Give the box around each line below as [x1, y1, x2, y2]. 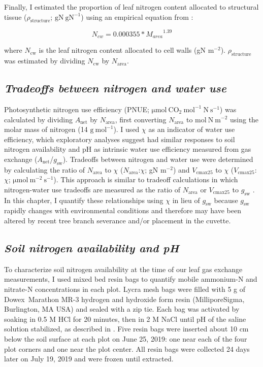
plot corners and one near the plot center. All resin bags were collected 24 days [4, 343, 250, 354]
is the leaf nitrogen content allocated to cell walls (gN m [39, 45, 214, 55]
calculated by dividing [4, 114, 73, 124]
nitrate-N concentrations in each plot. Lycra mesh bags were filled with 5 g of [4, 284, 245, 294]
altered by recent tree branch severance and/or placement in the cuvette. [4, 215, 231, 226]
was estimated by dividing [4, 55, 85, 66]
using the [229, 114, 259, 124]
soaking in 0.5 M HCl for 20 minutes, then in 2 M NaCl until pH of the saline [4, 313, 246, 324]
